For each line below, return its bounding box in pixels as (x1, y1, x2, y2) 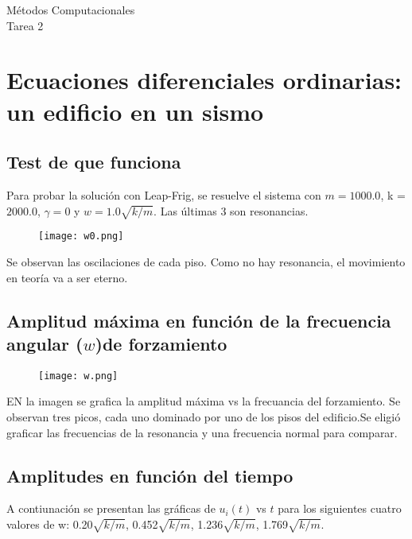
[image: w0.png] (38, 231, 124, 242)
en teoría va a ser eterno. (6, 269, 128, 285)
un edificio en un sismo (6, 95, 264, 127)
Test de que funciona (6, 149, 181, 174)
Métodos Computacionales (6, 2, 135, 17)
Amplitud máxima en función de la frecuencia (6, 308, 391, 332)
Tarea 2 (6, 17, 44, 33)
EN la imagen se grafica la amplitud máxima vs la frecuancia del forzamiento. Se (6, 393, 401, 409)
